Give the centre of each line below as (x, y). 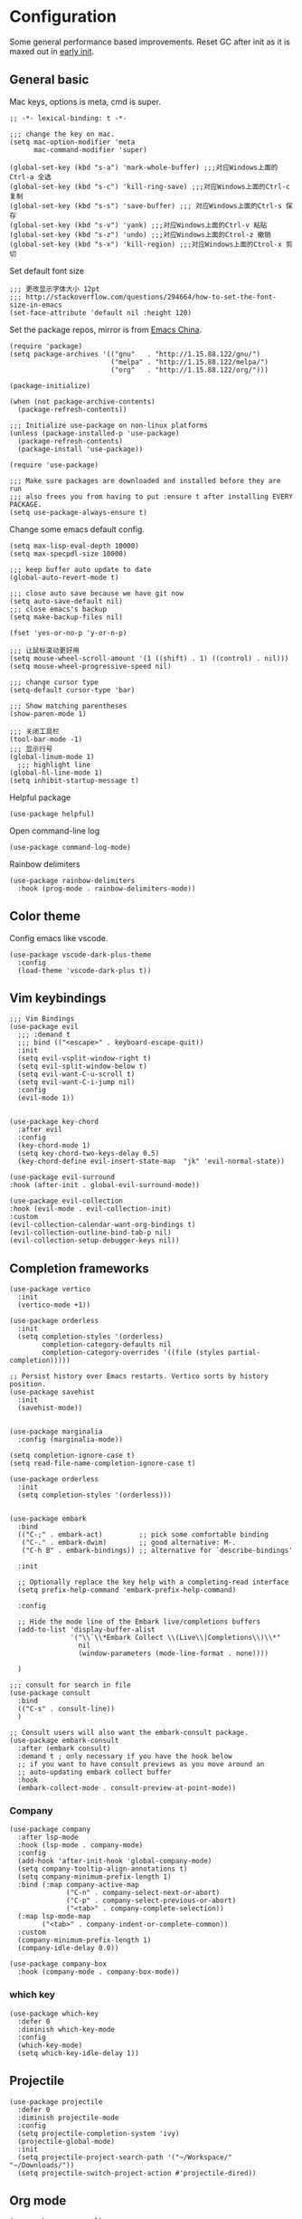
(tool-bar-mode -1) (46, 739)
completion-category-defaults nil (107, 1345)
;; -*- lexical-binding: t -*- (68, 118)
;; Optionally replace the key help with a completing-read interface (153, 1582)
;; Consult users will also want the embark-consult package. (129, 1733)
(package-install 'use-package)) (80, 449)
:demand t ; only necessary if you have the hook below (125, 1757)
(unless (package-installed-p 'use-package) (94, 433)
